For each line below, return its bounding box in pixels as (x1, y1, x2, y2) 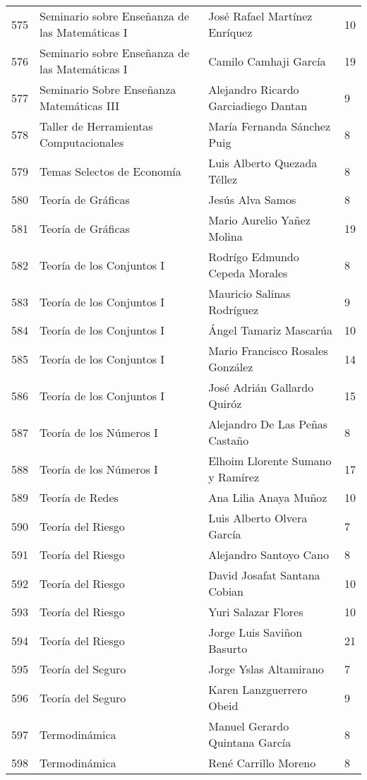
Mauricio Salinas (208, 285, 291, 301)
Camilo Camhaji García (208, 52, 326, 69)
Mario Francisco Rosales (208, 342, 328, 359)
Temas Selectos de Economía (40, 162, 181, 179)
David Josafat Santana (208, 567, 320, 583)
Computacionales (40, 134, 124, 150)
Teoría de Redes (40, 489, 119, 505)
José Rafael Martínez (208, 8, 313, 24)
